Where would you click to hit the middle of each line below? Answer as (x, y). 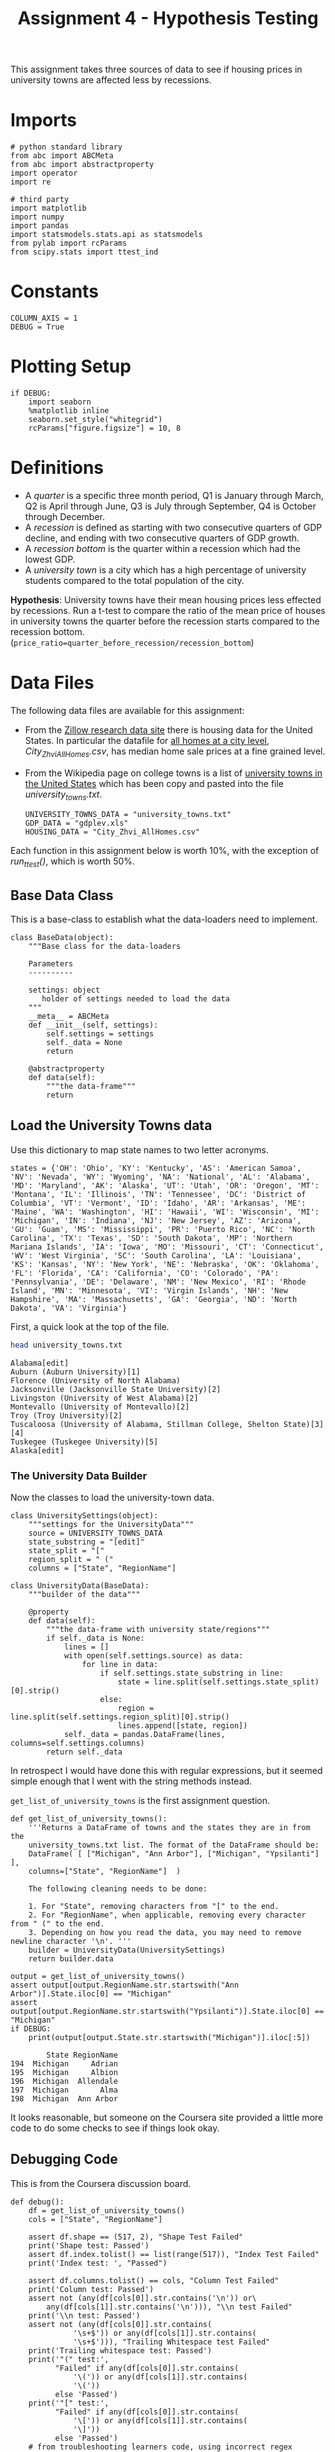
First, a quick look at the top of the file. (90, 1326)
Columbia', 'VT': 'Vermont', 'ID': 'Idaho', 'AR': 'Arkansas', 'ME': (158, 1203)
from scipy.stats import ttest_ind (84, 252)
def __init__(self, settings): (93, 1025)
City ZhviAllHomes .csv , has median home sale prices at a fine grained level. (175, 752)
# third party (40, 200)
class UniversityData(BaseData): (80, 1586)
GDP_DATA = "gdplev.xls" (76, 823)
